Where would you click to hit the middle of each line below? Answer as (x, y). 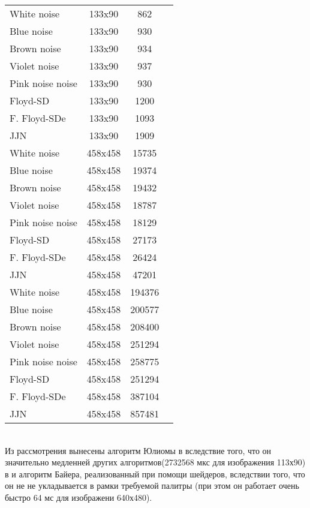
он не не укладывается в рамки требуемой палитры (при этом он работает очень (152, 486)
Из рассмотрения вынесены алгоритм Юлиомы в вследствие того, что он (138, 450)
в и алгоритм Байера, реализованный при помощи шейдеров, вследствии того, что (155, 474)
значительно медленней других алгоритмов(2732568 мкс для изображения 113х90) (155, 462)
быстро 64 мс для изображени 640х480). (79, 497)
